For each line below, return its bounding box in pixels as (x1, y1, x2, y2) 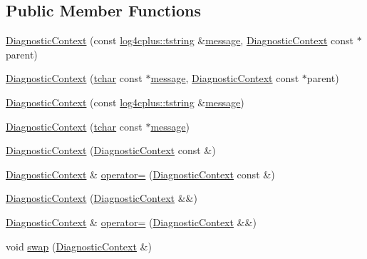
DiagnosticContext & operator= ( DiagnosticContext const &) (6, 166, 275, 181)
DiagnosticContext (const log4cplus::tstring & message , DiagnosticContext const (6, 33, 353, 48)
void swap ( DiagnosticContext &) (6, 238, 152, 253)
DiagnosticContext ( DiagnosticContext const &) (6, 143, 216, 158)
